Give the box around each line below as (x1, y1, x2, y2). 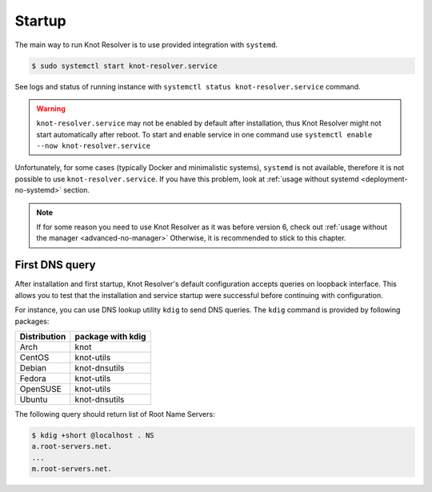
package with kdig (74, 331, 146, 342)
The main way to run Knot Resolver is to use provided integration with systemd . (14, 40, 278, 50)
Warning (36, 104, 66, 113)
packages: (14, 316, 50, 326)
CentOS (19, 351, 50, 363)
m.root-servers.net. (31, 464, 112, 474)
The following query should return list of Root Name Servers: (14, 409, 215, 419)
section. (62, 185, 90, 195)
